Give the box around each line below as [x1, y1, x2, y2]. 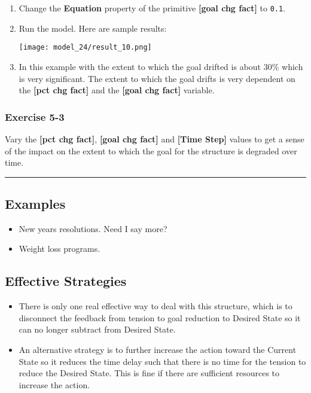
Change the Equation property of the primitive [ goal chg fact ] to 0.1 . [19, 2, 286, 14]
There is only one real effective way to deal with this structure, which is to [19, 300, 292, 312]
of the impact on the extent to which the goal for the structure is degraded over [5, 144, 297, 157]
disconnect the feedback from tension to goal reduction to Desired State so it [19, 311, 301, 324]
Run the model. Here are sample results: [19, 22, 167, 34]
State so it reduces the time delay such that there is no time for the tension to [19, 355, 306, 367]
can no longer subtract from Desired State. [19, 323, 176, 336]
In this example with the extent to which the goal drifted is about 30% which [19, 60, 303, 72]
